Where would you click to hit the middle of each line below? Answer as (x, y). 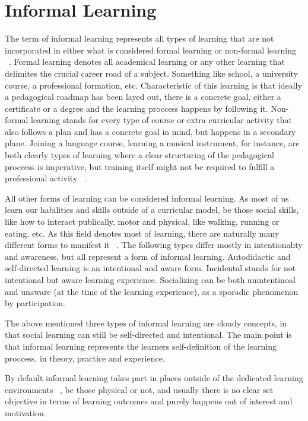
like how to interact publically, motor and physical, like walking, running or (142, 222)
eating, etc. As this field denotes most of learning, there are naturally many (142, 233)
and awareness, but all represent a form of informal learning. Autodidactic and (148, 256)
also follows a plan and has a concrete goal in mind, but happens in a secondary (150, 131)
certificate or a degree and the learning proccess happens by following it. (136, 108)
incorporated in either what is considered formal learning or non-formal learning (150, 50)
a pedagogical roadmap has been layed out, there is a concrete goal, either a (143, 97)
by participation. (35, 303)
